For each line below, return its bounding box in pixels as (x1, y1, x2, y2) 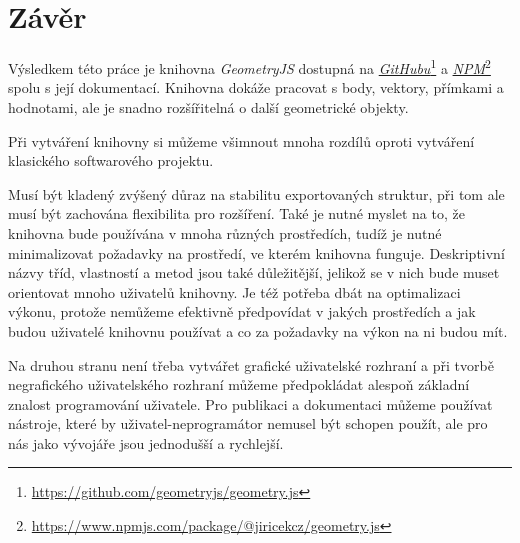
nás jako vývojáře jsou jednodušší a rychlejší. (8, 432, 284, 453)
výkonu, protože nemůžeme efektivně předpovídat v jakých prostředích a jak (8, 301, 476, 322)
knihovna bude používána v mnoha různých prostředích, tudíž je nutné (8, 222, 442, 243)
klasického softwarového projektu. (8, 150, 214, 171)
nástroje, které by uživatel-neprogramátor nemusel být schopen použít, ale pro (8, 413, 488, 434)
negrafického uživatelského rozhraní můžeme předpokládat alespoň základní (8, 374, 470, 395)
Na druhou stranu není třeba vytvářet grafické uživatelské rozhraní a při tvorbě (8, 354, 494, 375)
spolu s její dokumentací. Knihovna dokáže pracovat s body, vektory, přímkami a (8, 77, 504, 98)
